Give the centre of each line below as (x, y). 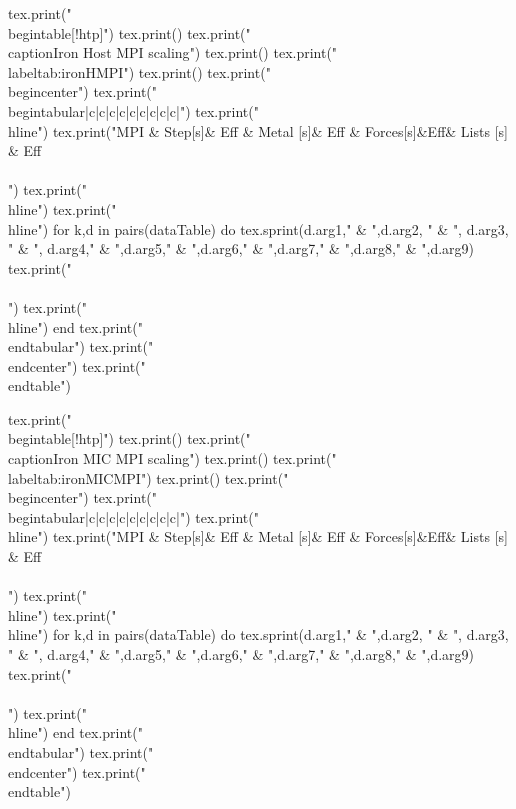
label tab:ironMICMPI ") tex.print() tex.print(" (148, 477)
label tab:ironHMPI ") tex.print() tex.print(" (139, 71)
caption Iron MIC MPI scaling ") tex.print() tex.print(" (172, 458)
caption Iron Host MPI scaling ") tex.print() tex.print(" (173, 52)
